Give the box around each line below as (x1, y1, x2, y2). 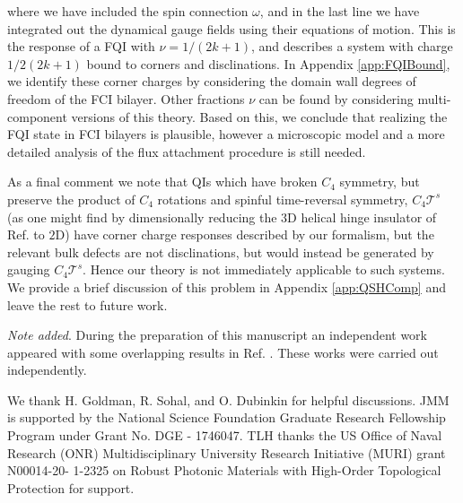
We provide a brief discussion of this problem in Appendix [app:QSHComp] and (7, 277, 446, 296)
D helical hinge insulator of (287, 207, 437, 226)
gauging (7, 260, 50, 279)
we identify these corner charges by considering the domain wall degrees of (7, 72, 416, 91)
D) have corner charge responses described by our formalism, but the (55, 225, 434, 244)
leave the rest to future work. (7, 295, 168, 314)
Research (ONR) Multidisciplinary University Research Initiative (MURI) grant (7, 443, 446, 462)
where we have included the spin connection (7, 2, 249, 20)
